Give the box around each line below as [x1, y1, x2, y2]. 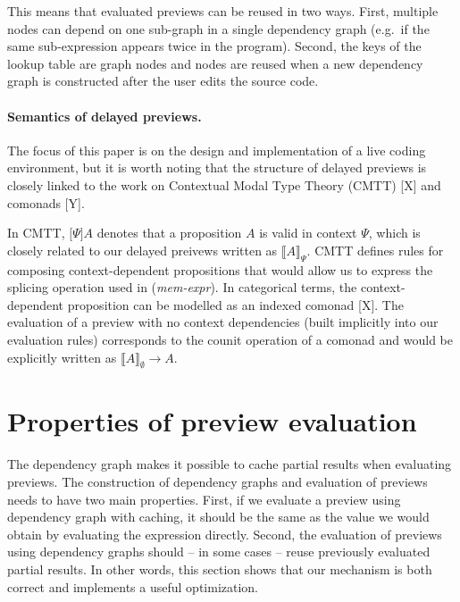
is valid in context [259, 223, 357, 242]
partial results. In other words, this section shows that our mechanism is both [7, 559, 432, 578]
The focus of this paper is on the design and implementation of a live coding [7, 140, 426, 159]
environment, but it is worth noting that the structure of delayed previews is [7, 158, 427, 177]
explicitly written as [7, 347, 117, 366]
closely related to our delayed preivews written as [7, 240, 278, 259]
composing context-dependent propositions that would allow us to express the [7, 260, 433, 279]
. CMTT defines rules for [306, 240, 444, 259]
